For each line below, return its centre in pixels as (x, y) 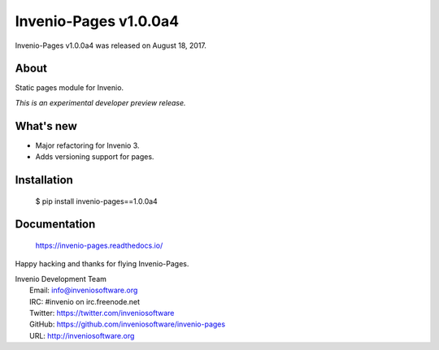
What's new (46, 126)
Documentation (55, 225)
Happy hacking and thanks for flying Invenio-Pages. (102, 264)
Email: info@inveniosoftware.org (84, 290)
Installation (44, 180)
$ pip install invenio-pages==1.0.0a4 (96, 201)
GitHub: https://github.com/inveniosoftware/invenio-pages (128, 324)
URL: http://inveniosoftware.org (82, 335)
